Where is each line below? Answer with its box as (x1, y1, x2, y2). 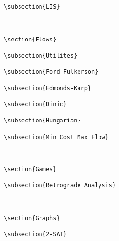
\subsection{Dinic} (4, 100, 67, 108)
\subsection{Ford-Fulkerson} (4, 68, 99, 76)
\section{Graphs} (4, 215, 60, 222)
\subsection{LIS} (4, 3, 60, 10)
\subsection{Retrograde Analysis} (4, 182, 116, 189)
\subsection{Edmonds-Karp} (4, 84, 91, 92)
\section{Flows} (4, 36, 57, 43)
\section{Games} (4, 166, 57, 173)
